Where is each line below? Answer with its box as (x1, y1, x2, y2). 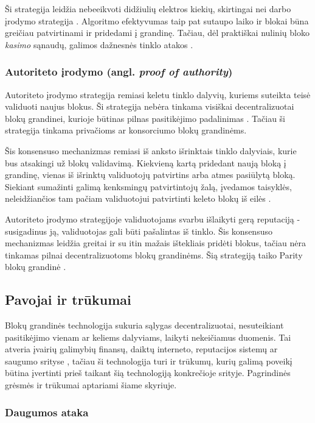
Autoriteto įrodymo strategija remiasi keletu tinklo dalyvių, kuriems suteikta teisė (5, 88, 311, 101)
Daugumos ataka (5, 404, 89, 419)
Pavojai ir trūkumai (5, 290, 131, 309)
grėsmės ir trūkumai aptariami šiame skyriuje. (5, 379, 177, 391)
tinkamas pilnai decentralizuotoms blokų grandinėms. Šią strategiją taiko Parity (5, 248, 303, 261)
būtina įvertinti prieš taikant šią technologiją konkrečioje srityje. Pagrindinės (5, 366, 291, 379)
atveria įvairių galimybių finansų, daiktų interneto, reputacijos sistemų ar (5, 343, 278, 355)
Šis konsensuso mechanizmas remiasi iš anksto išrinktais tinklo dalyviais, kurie (5, 144, 297, 157)
